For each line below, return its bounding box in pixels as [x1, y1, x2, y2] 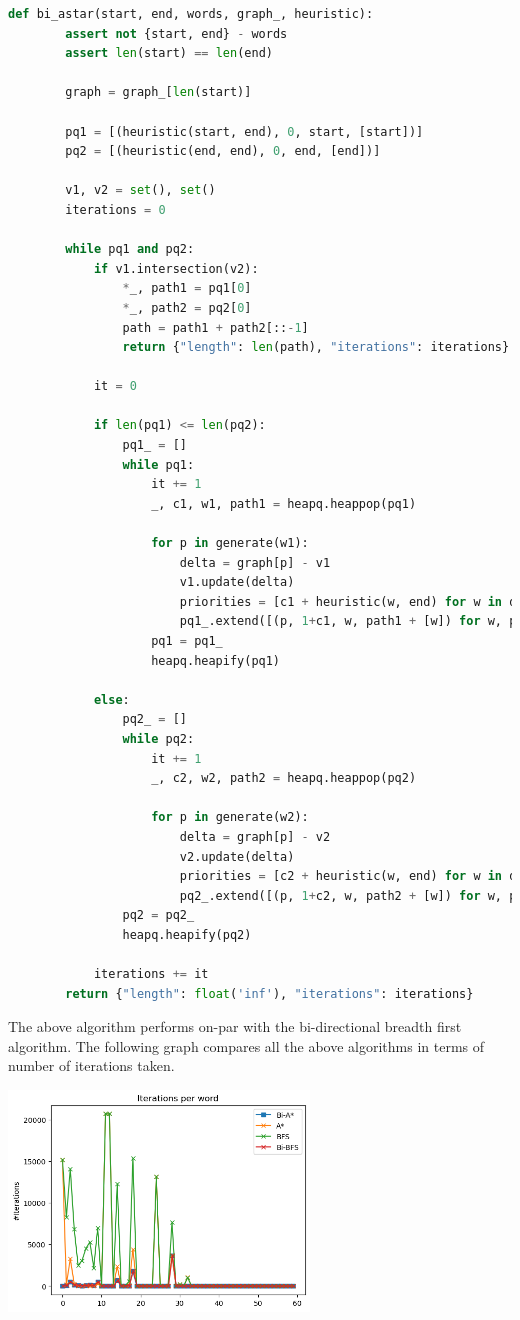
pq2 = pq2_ [122, 908, 195, 923]
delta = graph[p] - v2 [179, 829, 331, 844]
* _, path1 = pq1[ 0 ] [122, 281, 252, 296]
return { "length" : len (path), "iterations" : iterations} [122, 340, 510, 355]
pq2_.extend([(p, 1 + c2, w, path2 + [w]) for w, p [179, 888, 517, 903]
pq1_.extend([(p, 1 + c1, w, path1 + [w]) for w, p [179, 614, 517, 629]
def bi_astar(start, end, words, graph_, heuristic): [8, 7, 374, 21]
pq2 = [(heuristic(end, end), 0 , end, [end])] [65, 144, 381, 159]
